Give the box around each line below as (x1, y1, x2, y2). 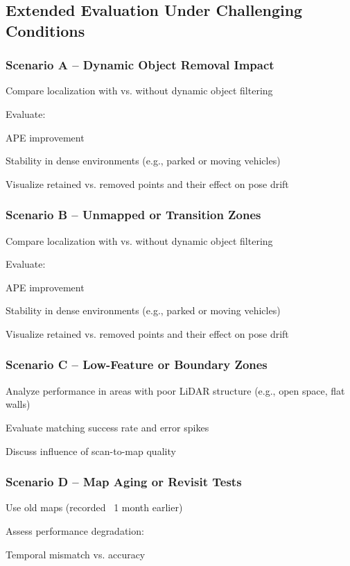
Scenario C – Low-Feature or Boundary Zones (6, 356, 268, 373)
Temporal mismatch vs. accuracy (6, 547, 146, 561)
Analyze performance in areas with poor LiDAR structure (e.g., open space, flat (6, 383, 345, 397)
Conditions (6, 19, 85, 41)
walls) (6, 397, 30, 411)
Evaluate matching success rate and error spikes (6, 420, 209, 434)
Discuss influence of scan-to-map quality (6, 443, 176, 458)
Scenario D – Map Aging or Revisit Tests (6, 473, 242, 490)
